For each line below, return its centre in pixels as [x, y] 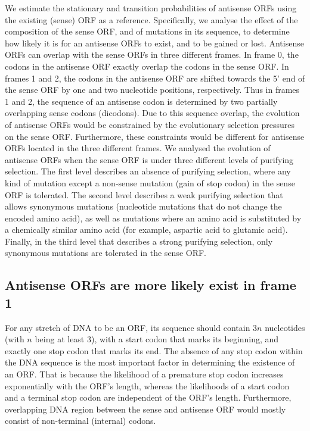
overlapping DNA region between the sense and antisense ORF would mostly [145, 409]
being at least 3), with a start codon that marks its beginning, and [157, 339]
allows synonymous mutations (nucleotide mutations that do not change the [143, 206]
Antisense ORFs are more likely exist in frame [151, 285]
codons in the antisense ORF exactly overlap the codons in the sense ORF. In [147, 66]
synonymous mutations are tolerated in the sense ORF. [106, 253]
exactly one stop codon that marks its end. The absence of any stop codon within [154, 350]
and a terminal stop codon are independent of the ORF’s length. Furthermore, [148, 397]
